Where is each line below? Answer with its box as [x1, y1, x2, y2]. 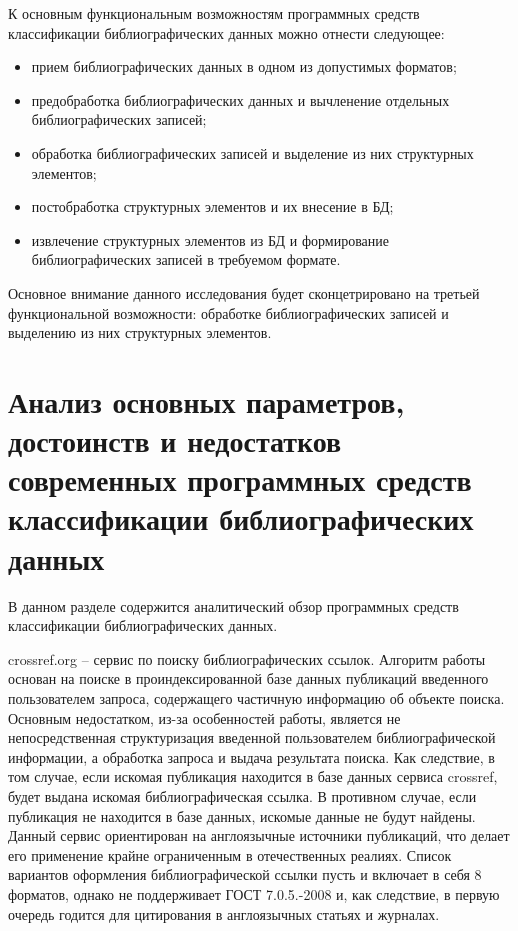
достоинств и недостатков [8, 420, 342, 461]
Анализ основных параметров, [8, 380, 405, 421]
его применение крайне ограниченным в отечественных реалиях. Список [8, 844, 452, 865]
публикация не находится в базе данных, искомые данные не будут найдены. [8, 805, 476, 826]
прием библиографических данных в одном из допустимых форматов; [31, 56, 457, 77]
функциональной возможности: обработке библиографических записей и [8, 302, 449, 323]
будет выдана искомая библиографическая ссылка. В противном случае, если [8, 785, 477, 806]
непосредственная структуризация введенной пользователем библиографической [8, 727, 496, 748]
